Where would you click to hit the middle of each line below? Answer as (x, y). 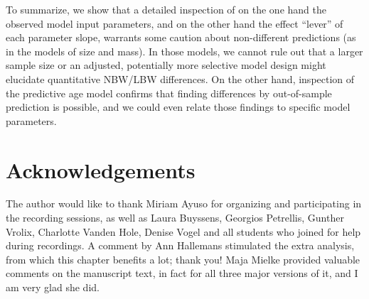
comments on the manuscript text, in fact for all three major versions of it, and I (182, 273)
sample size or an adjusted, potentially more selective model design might (166, 65)
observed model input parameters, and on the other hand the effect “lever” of (175, 23)
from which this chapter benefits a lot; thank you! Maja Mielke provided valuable (183, 259)
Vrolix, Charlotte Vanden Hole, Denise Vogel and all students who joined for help (183, 231)
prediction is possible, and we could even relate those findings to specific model (178, 107)
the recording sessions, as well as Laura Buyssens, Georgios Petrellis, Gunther (175, 218)
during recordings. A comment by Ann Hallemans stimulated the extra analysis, (180, 245)
